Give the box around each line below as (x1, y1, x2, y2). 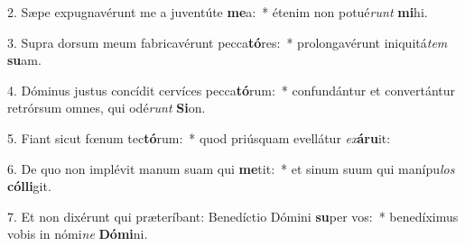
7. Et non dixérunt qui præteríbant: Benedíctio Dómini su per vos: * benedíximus (7, 206, 459, 225)
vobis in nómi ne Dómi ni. (7, 224, 148, 243)
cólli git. (7, 177, 51, 196)
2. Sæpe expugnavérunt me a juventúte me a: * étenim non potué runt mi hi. (7, 3, 428, 21)
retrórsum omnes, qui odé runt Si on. (7, 98, 206, 117)
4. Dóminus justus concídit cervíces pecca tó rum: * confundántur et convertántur (7, 80, 456, 99)
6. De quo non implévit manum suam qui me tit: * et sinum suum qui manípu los (7, 159, 455, 178)
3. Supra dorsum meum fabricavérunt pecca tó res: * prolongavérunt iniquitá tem (7, 32, 448, 51)
